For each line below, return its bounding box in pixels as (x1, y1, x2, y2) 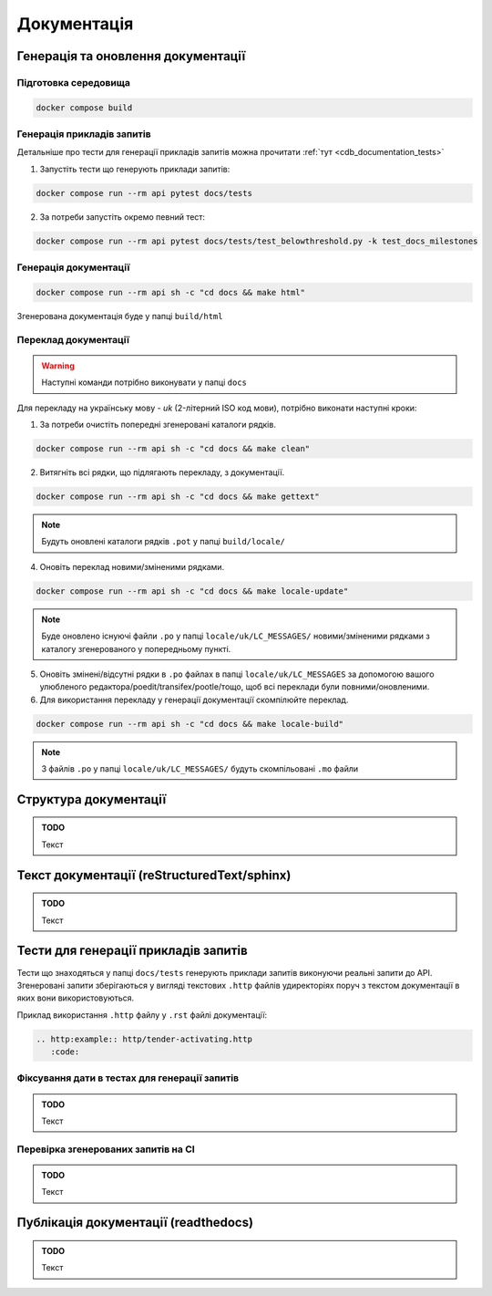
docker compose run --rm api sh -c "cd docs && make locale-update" (36, 586, 349, 596)
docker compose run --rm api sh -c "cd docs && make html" (36, 287, 305, 297)
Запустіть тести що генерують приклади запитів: (39, 163, 231, 174)
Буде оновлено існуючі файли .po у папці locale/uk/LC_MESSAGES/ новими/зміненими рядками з (41, 630, 430, 642)
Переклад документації (16, 333, 130, 346)
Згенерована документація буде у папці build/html (16, 310, 223, 321)
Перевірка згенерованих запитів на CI (16, 1143, 195, 1156)
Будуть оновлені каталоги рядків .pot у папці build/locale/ (41, 536, 286, 547)
